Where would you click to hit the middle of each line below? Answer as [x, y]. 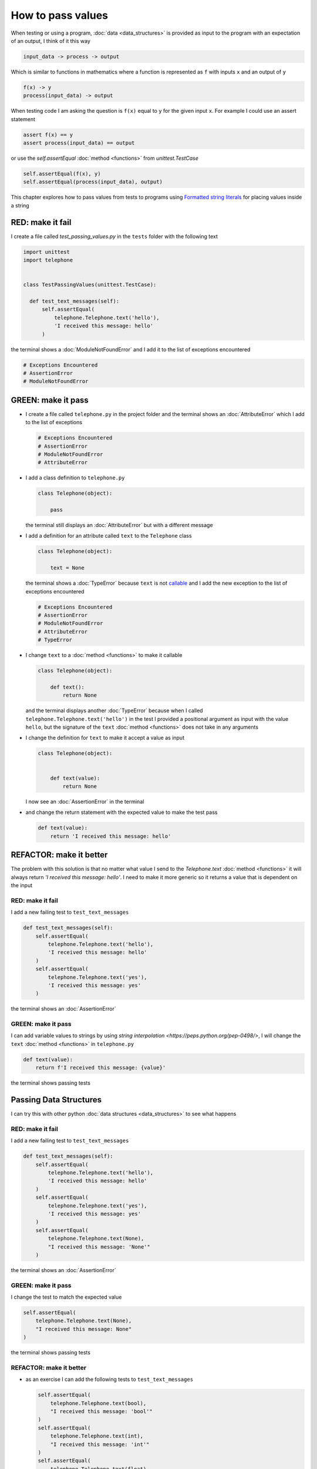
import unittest [47, 252]
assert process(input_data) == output [79, 143]
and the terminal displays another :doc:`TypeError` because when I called [114, 710]
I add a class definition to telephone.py [75, 478]
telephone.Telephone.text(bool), [98, 1403]
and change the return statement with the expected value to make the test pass [122, 812]
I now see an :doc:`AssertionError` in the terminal [85, 801]
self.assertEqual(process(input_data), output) [93, 182]
